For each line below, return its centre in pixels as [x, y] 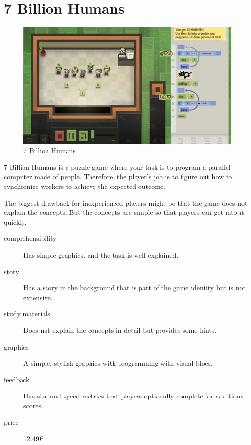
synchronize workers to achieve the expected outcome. [85, 186]
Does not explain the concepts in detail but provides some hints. [120, 330]
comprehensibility [30, 238]
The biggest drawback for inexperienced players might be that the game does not [126, 202]
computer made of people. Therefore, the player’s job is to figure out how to [118, 176]
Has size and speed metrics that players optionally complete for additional [135, 396]
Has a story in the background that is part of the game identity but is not [135, 288]
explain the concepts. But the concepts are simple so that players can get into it [124, 212]
